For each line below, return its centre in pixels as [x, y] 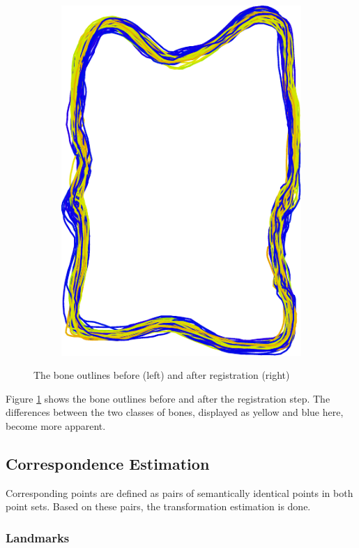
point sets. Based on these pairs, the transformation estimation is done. [158, 506]
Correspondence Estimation [108, 463]
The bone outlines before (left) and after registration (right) [162, 375]
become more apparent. [56, 425]
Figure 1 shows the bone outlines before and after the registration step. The [168, 398]
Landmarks [38, 537]
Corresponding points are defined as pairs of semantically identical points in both [179, 492]
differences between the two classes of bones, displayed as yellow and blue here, [175, 412]
